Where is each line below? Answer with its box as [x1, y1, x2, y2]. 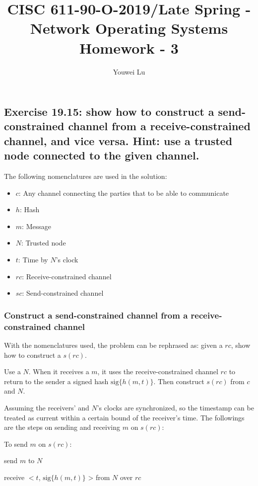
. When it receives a [28, 366, 89, 377]
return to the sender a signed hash [4, 376, 109, 386]
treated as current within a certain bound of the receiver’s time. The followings [4, 412, 245, 422]
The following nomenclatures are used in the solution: [4, 171, 167, 181]
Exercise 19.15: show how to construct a [4, 104, 214, 119]
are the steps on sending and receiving [4, 422, 121, 432]
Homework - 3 [79, 37, 179, 58]
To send [4, 438, 28, 449]
